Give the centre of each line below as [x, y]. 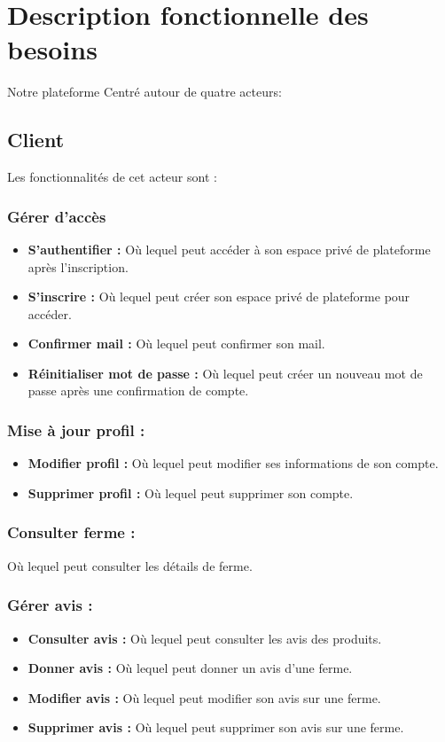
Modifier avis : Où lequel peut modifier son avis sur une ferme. [204, 697]
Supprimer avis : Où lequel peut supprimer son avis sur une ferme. [216, 727]
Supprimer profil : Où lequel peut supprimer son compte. [191, 492]
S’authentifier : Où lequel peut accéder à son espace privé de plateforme [229, 249]
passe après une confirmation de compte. [138, 391]
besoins [52, 49]
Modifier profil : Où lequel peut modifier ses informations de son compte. [233, 463]
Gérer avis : [50, 605]
